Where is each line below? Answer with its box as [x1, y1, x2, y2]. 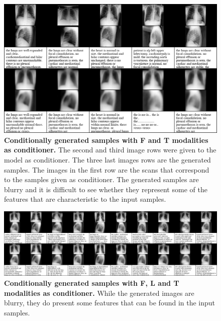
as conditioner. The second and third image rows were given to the [4, 144, 216, 155]
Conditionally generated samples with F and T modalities [4, 134, 208, 145]
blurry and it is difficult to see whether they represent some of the [4, 184, 207, 194]
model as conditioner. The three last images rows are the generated [4, 154, 211, 165]
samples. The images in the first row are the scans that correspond [4, 164, 209, 175]
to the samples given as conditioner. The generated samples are [4, 174, 199, 185]
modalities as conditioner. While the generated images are [4, 287, 194, 298]
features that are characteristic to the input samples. [4, 194, 166, 204]
